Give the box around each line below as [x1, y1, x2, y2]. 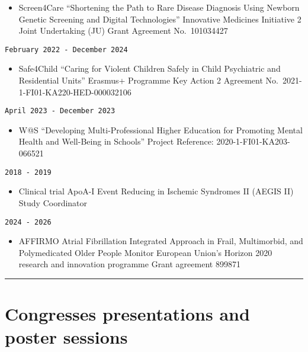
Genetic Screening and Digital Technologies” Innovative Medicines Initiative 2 [18, 12, 301, 25]
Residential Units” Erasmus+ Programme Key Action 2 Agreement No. [18, 74, 278, 87]
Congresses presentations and [5, 302, 250, 326]
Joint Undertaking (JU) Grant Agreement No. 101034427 [18, 24, 228, 37]
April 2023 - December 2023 [5, 107, 115, 116]
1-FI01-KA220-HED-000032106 [18, 85, 131, 98]
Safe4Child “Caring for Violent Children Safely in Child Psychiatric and [18, 62, 281, 75]
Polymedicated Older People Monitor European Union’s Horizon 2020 [18, 246, 272, 258]
